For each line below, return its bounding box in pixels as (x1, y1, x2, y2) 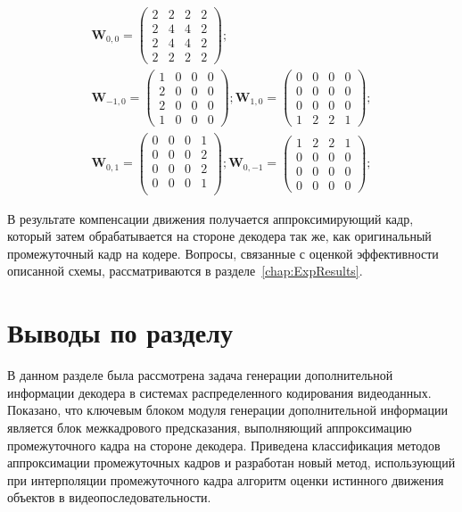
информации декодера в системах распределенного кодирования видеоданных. (7, 383, 432, 401)
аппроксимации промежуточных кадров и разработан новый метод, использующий (7, 453, 456, 472)
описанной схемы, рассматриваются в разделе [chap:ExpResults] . (7, 261, 363, 280)
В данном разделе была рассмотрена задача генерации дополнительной (7, 366, 393, 384)
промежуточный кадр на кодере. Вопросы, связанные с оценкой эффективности (7, 244, 439, 262)
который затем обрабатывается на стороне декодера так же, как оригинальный (7, 227, 432, 245)
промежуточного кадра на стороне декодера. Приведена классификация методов (7, 435, 441, 454)
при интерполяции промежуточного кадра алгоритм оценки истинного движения (7, 470, 444, 489)
